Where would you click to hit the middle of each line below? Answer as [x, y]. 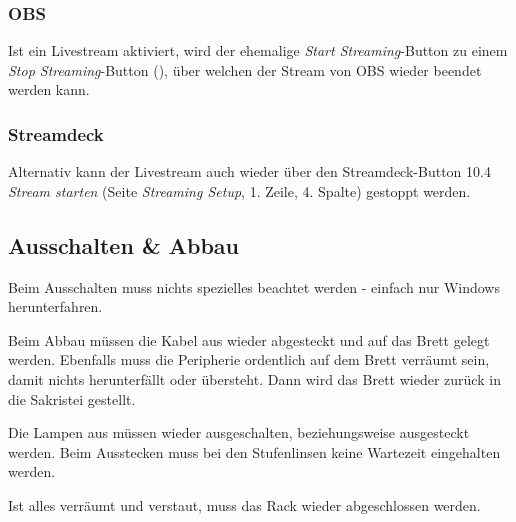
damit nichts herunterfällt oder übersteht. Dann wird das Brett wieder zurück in [254, 378]
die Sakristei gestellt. [72, 398]
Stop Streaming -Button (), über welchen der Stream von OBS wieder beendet [245, 69]
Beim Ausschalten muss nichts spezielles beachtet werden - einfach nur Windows [254, 286]
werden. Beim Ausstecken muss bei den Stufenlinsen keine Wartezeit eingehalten [254, 451]
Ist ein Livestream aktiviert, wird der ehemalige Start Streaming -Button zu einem [258, 50]
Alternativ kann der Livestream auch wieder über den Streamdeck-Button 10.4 [249, 171]
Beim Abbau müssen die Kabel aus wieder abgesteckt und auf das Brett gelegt [249, 339]
